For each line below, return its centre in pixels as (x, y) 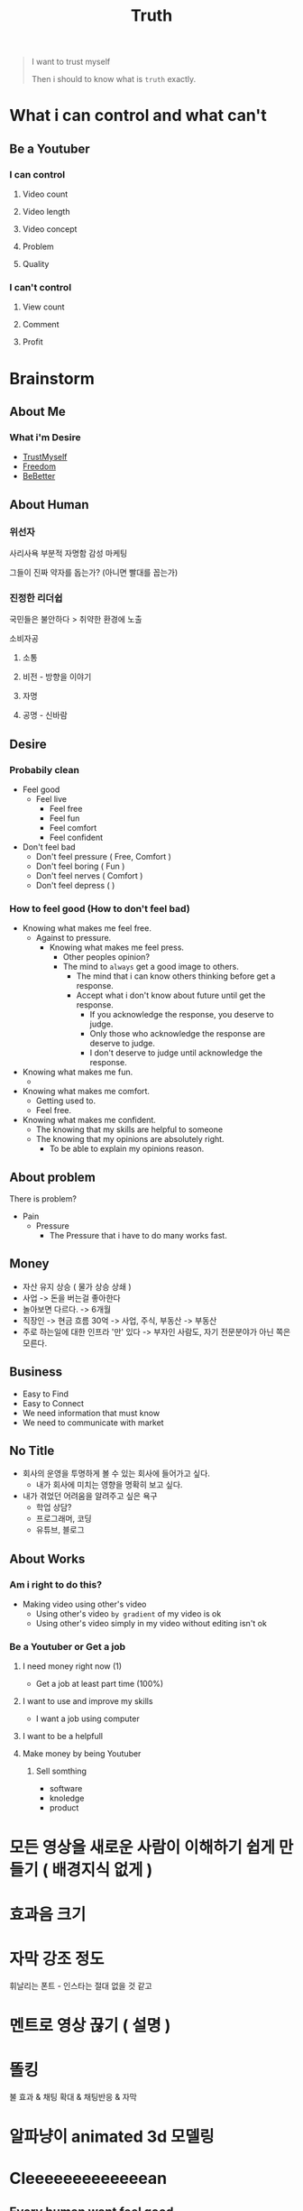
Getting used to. (66, 1101)
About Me (37, 411)
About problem (53, 1177)
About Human (49, 505)
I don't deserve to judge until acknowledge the (176, 1053)
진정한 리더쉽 (36, 598)
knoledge (67, 1798)
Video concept (50, 229)
